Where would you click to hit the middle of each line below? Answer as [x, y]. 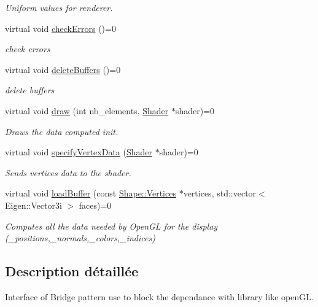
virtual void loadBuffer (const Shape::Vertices [91, 193]
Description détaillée [72, 271]
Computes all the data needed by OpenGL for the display [111, 226]
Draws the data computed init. [62, 131]
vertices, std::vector [220, 193]
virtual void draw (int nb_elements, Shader [87, 110]
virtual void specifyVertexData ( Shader [79, 152]
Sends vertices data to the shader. [68, 172]
